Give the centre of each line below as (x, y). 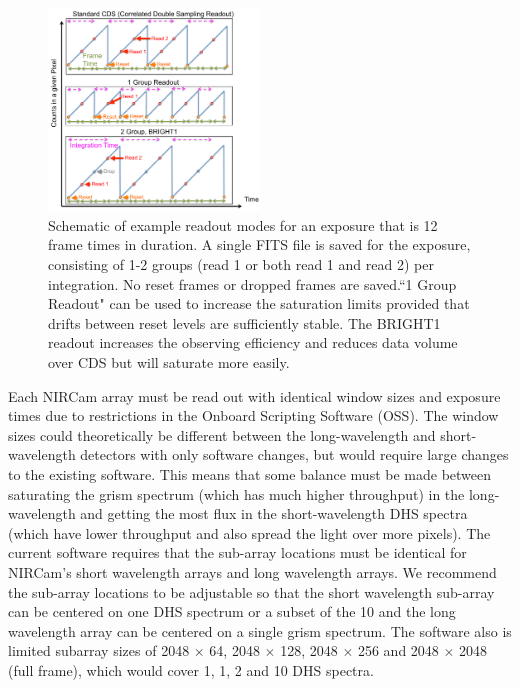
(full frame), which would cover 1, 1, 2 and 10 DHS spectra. (191, 669)
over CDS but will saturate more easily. (169, 362)
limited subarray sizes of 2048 (99, 650)
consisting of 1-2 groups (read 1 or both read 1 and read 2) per (241, 264)
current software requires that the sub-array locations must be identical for (237, 552)
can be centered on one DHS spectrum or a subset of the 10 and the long (232, 611)
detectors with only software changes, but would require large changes (294, 454)
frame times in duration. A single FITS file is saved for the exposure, (259, 244)
